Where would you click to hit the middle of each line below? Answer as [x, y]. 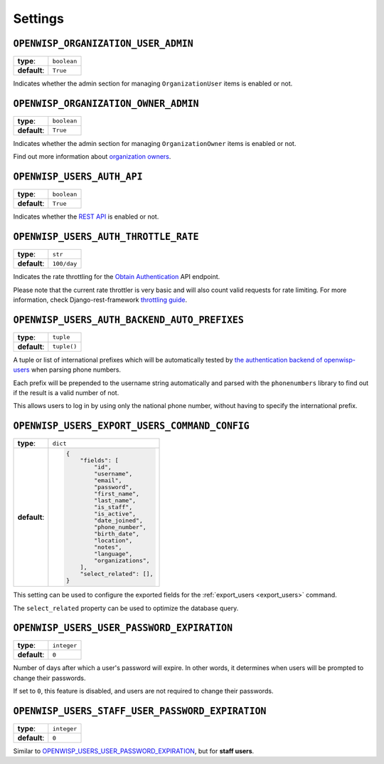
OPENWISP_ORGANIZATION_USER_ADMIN [103, 43]
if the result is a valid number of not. [66, 393]
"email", [108, 481]
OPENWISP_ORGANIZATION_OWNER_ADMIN [106, 104]
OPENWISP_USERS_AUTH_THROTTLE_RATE [106, 237]
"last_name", [115, 501]
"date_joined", [118, 521]
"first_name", [117, 494]
